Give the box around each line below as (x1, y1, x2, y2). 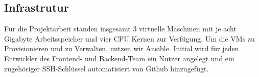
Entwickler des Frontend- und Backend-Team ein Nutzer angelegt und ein (4, 53, 234, 63)
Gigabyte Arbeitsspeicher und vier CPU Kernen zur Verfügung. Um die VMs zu (4, 33, 255, 44)
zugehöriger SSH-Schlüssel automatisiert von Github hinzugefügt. (4, 63, 209, 73)
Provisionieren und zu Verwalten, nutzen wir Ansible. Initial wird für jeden (4, 43, 239, 54)
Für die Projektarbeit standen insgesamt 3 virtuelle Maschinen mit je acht (4, 23, 237, 34)
